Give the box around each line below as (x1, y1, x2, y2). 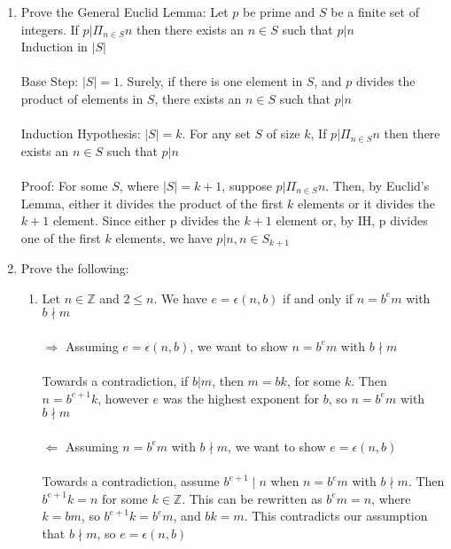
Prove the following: (20, 259, 129, 278)
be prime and (243, 3, 315, 20)
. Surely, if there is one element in (119, 72, 303, 90)
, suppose (222, 176, 272, 194)
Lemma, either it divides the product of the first (20, 193, 284, 212)
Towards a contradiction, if (42, 372, 189, 390)
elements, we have (115, 228, 213, 247)
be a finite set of (330, 3, 419, 20)
